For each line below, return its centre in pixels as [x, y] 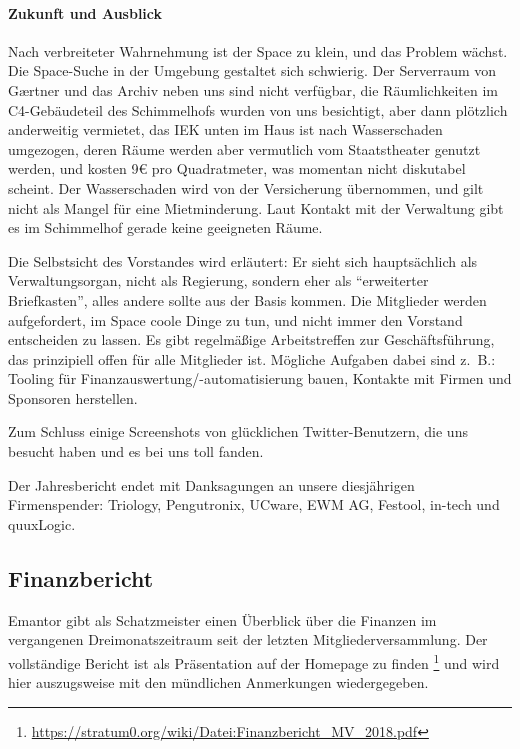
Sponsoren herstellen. [73, 397]
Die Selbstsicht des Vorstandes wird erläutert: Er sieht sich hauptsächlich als [243, 260]
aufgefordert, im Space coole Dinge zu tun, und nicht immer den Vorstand [235, 319]
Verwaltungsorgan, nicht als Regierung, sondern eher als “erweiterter [218, 280]
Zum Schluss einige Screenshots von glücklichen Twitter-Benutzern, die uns [238, 431]
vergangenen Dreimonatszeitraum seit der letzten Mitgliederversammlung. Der [248, 639]
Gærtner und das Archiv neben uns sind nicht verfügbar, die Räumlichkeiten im [253, 89]
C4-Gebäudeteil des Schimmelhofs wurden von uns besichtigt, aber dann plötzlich [258, 109]
